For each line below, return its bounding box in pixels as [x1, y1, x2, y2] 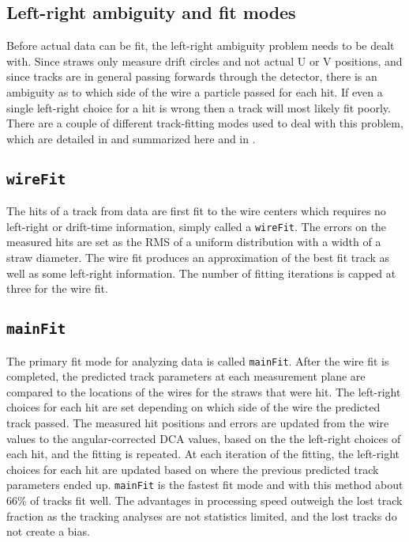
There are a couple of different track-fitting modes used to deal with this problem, [6, 115, 403, 131]
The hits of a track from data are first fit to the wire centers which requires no [6, 203, 386, 219]
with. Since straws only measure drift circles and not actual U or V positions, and [6, 52, 403, 69]
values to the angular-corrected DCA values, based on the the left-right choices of [6, 430, 401, 446]
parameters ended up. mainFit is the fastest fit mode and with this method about [6, 476, 403, 493]
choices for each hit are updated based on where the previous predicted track [6, 461, 379, 477]
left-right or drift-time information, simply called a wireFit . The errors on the [6, 218, 387, 234]
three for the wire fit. [6, 280, 108, 297]
